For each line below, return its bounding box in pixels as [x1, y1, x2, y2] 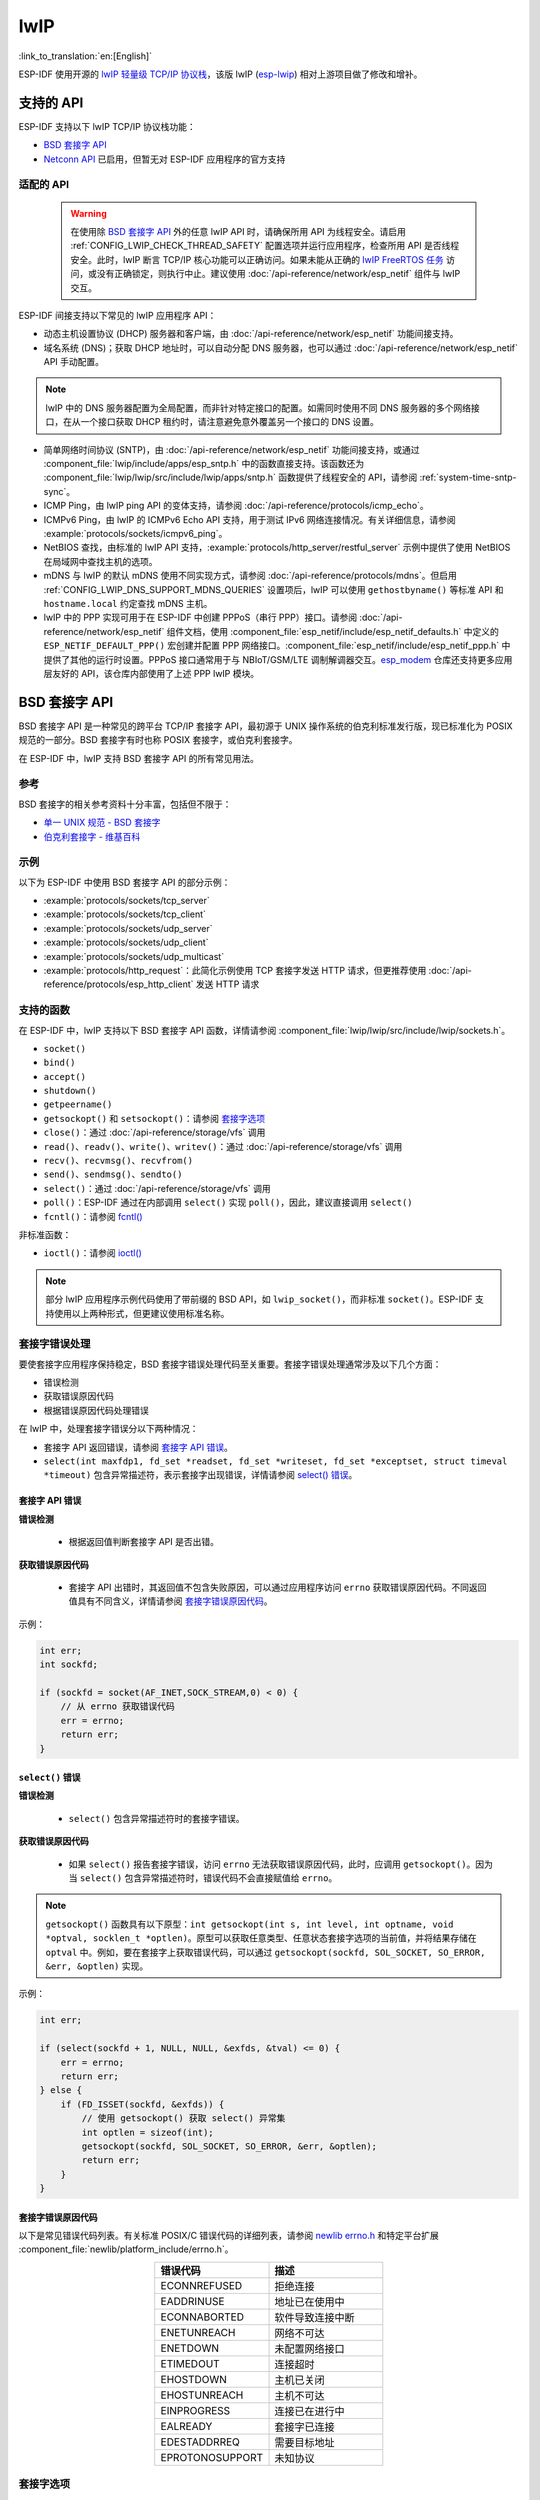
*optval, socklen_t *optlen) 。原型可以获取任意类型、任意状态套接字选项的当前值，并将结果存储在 [45, 1932, 477, 1944]
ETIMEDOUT [160, 2356, 220, 2370]
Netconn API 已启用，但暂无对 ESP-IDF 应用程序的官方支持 [43, 153, 286, 165]
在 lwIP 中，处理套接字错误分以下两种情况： [18, 1423, 199, 1435]
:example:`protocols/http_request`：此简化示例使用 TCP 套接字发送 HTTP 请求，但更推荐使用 [43, 965, 427, 976]
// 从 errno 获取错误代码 [60, 1701, 175, 1712]
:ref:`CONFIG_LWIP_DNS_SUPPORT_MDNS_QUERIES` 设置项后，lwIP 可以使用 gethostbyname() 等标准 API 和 [43, 583, 504, 595]
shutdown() [43, 1085, 97, 1097]
